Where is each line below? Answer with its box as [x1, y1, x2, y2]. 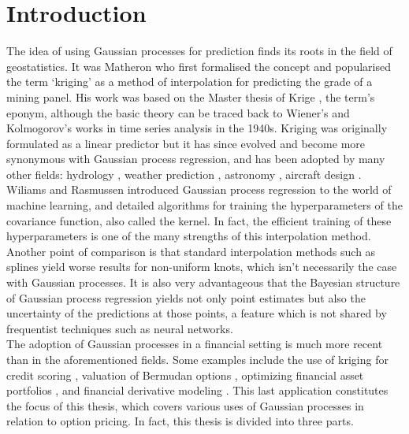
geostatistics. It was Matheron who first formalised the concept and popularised [6, 57, 391, 74]
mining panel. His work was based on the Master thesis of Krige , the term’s [6, 88, 375, 105]
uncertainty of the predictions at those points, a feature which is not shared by [6, 305, 387, 321]
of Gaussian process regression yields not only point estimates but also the [6, 289, 366, 306]
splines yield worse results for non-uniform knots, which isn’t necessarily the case [6, 258, 397, 275]
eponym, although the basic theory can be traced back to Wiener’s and [6, 104, 350, 121]
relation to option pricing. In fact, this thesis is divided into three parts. [6, 413, 354, 429]
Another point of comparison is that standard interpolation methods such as [6, 243, 376, 259]
